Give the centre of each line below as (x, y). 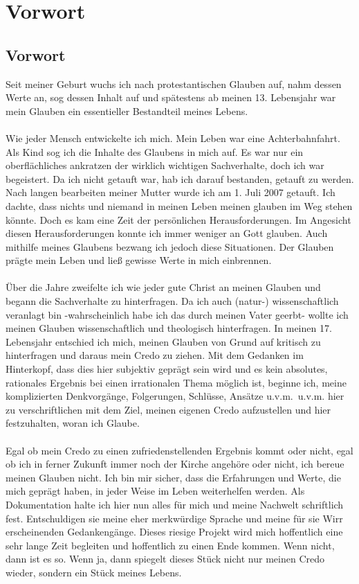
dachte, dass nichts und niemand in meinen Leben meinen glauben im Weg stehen (179, 205)
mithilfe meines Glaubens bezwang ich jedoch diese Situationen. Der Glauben (170, 246)
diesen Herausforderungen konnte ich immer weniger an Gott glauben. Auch (167, 233)
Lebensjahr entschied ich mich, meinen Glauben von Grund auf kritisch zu (163, 341)
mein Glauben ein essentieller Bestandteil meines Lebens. (127, 110)
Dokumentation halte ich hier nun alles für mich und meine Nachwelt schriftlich (175, 504)
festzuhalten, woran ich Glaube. (73, 423)
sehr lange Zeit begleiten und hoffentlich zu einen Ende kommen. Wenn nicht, (170, 545)
